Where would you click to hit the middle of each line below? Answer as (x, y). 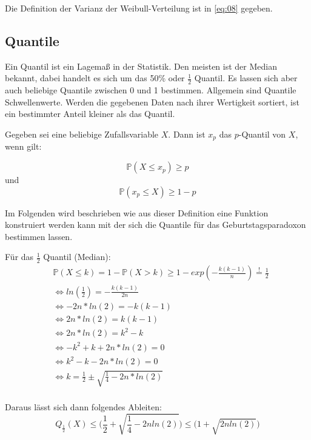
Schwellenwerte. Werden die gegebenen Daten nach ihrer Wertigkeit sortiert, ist (152, 102)
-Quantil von (262, 134)
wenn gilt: (23, 146)
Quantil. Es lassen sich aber (246, 78)
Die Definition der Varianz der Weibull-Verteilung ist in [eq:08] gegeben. (139, 8)
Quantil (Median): (77, 257)
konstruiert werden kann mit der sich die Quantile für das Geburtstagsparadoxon (155, 225)
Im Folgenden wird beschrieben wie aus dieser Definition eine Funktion (137, 212)
